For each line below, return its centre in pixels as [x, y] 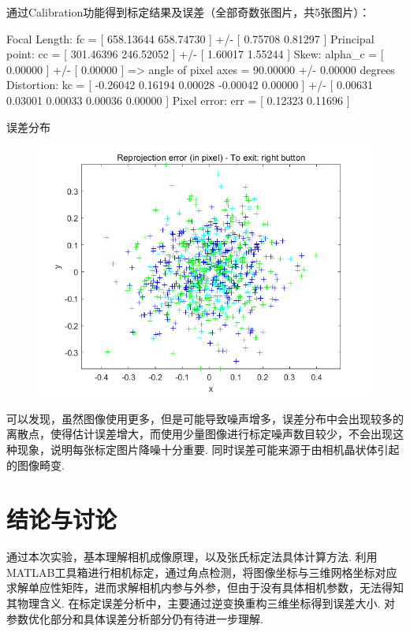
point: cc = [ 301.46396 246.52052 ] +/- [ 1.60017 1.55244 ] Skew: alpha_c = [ [195, 54]
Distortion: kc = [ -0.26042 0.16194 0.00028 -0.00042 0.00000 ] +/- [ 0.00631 [190, 85]
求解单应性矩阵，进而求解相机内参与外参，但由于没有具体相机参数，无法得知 [205, 587]
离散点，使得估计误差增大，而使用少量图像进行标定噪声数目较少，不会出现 [199, 434]
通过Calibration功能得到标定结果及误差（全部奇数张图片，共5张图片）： [188, 12]
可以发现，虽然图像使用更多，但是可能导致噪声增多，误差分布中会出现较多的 [205, 418]
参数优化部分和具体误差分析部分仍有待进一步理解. [135, 618]
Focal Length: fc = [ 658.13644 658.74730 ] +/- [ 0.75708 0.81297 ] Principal [190, 38]
